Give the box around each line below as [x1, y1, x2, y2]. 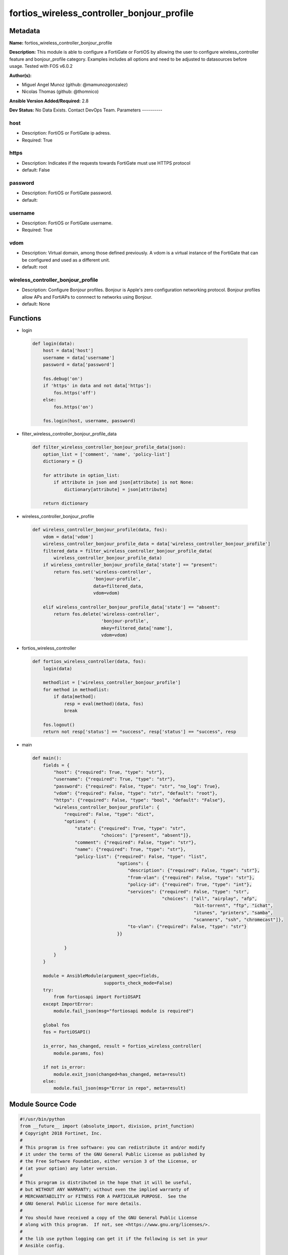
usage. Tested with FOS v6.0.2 [9, 63, 73, 69]
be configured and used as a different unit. [22, 257, 110, 263]
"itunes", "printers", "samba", [193, 910, 273, 916]
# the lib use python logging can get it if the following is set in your [20, 1235, 208, 1241]
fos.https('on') [53, 404, 94, 410]
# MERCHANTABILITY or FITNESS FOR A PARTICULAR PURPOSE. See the [20, 1194, 187, 1199]
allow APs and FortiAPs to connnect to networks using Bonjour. [22, 294, 153, 300]
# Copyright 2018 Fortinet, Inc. [20, 1130, 102, 1136]
